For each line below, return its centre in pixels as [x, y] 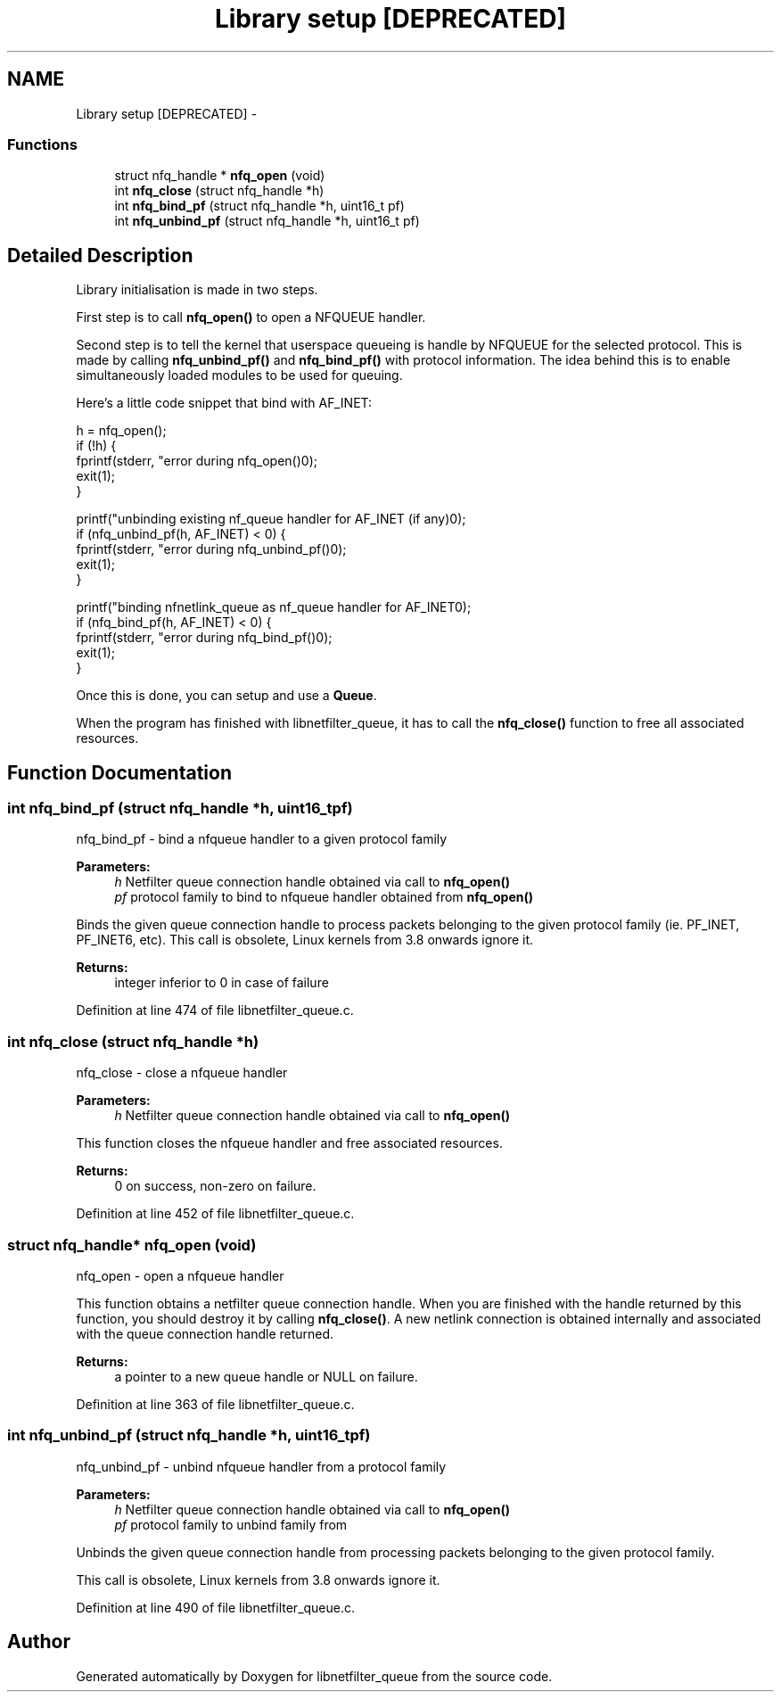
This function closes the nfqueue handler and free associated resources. [289, 1143]
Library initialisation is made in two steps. [197, 290]
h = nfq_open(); [121, 431]
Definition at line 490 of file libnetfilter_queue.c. [216, 1607]
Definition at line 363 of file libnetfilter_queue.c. [215, 1404]
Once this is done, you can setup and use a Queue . [226, 696]
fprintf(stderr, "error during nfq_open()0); [197, 461]
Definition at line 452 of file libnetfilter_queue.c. [215, 1214]
